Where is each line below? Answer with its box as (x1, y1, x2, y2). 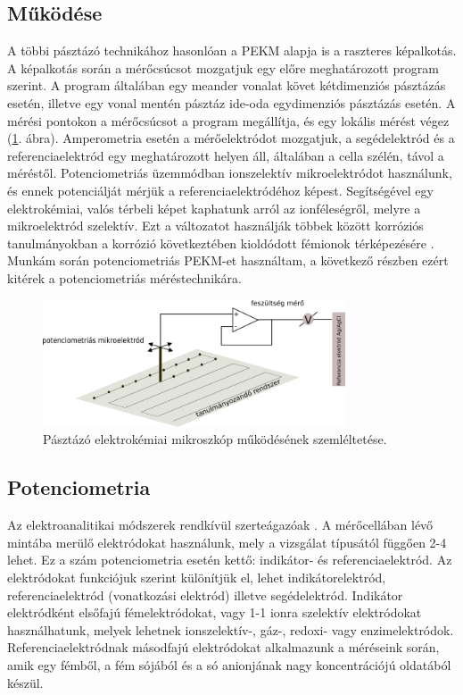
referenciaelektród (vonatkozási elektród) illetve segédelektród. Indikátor (7, 585, 403, 604)
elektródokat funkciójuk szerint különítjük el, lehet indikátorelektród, (7, 568, 386, 586)
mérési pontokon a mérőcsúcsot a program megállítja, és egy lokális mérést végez (7, 111, 450, 130)
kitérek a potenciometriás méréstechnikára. (7, 268, 242, 287)
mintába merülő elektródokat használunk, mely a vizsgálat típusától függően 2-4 (7, 532, 447, 551)
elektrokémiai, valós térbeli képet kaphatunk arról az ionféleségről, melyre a (7, 198, 421, 217)
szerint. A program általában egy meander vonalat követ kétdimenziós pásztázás (7, 76, 446, 95)
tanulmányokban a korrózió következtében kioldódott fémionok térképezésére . (7, 233, 434, 252)
